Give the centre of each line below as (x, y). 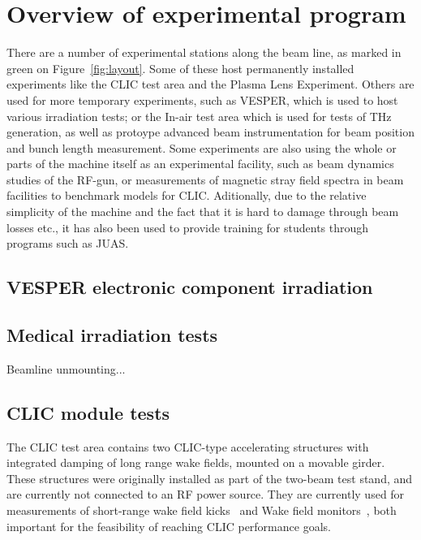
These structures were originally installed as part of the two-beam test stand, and (210, 478)
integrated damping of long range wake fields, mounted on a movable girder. (196, 462)
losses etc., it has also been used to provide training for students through (188, 227)
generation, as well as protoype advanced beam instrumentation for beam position (210, 132)
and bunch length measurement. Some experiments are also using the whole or (202, 147)
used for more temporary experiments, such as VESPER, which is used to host (202, 99)
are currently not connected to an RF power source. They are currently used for (206, 494)
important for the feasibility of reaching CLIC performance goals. (169, 526)
